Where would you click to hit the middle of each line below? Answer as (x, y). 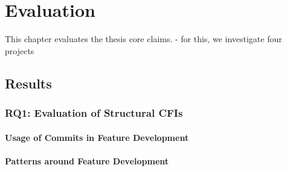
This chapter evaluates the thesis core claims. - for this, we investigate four (143, 39)
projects (20, 50)
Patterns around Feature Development (87, 160)
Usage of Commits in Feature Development (97, 137)
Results (28, 83)
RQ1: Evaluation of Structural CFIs (94, 113)
